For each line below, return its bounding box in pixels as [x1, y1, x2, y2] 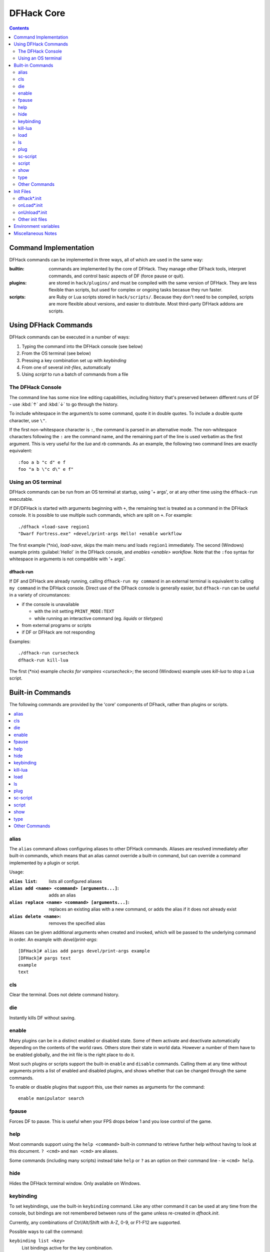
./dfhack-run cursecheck [18, 650, 79, 656]
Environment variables [13, 223, 60, 229]
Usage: [9, 869, 24, 875]
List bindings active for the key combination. [21, 1244, 113, 1250]
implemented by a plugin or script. [9, 859, 80, 866]
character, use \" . [9, 417, 47, 423]
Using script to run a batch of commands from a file [21, 371, 128, 378]
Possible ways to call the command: [9, 1228, 83, 1234]
